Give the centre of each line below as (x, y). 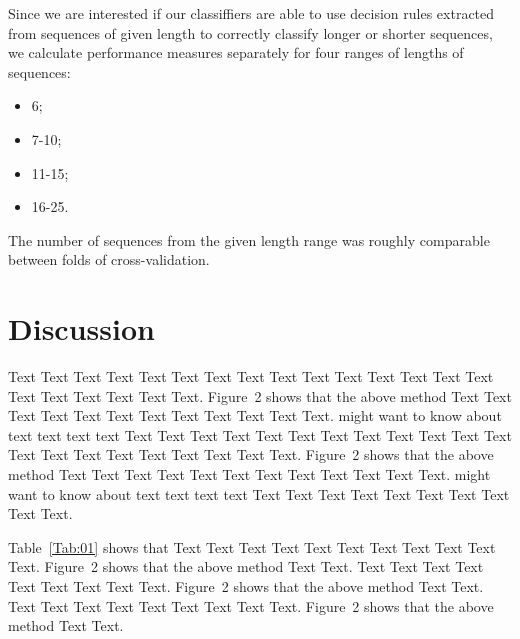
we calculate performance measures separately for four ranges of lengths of (236, 52)
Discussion (81, 328)
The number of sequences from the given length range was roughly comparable (249, 239)
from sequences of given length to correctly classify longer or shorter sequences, (250, 32)
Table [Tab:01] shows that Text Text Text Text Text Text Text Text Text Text (252, 546)
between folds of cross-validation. (109, 259)
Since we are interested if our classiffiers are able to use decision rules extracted (251, 13)
